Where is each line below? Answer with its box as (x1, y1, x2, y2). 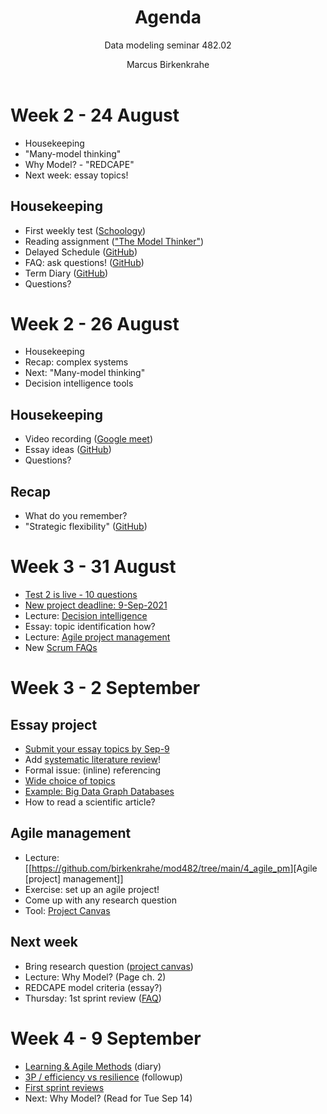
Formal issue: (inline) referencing (24, 764, 162, 776)
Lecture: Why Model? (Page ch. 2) (24, 971, 167, 983)
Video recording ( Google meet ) (24, 433, 154, 445)
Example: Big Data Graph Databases (24, 786, 175, 797)
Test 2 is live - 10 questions (24, 589, 138, 600)
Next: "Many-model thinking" (24, 367, 146, 379)
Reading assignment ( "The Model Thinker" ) (24, 235, 205, 247)
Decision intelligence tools (24, 377, 134, 390)
